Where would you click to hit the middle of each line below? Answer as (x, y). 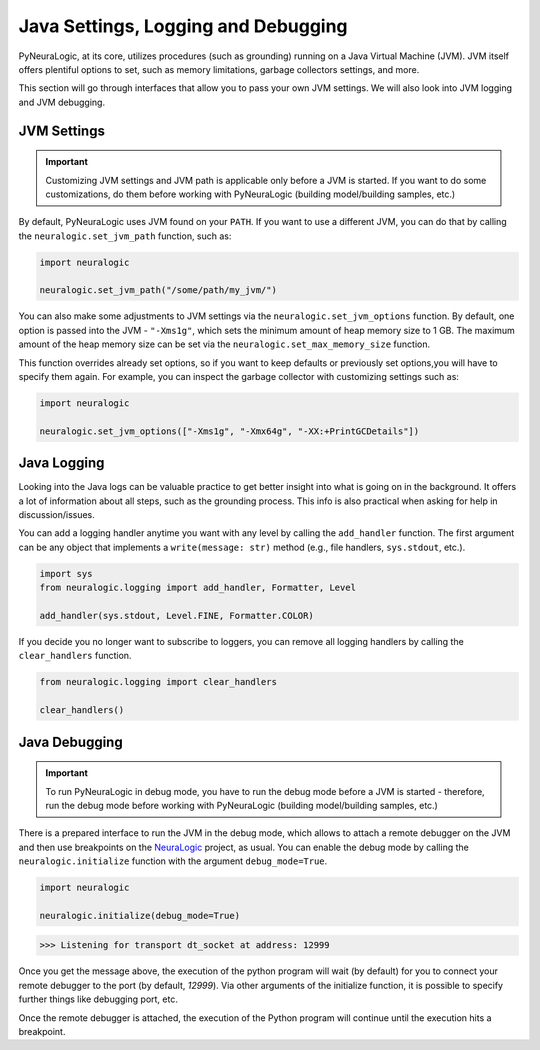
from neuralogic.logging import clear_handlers (158, 682)
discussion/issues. (56, 515)
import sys (66, 573)
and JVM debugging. (61, 102)
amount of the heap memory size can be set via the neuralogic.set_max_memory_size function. (224, 344)
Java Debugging (71, 741)
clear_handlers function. (75, 656)
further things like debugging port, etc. (98, 999)
